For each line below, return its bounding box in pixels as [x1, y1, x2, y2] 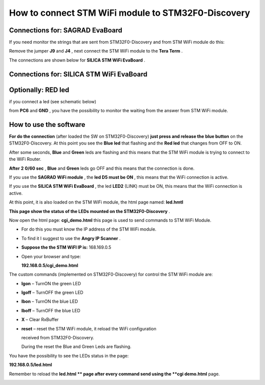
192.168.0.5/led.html [9, 362, 53, 368]
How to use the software [9, 120, 85, 129]
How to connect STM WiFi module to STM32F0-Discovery [9, 7, 250, 18]
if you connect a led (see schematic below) [9, 98, 97, 104]
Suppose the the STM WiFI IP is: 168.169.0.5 [21, 244, 111, 250]
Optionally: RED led [9, 86, 70, 94]
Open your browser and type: [21, 253, 81, 259]
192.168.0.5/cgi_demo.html [21, 262, 79, 268]
